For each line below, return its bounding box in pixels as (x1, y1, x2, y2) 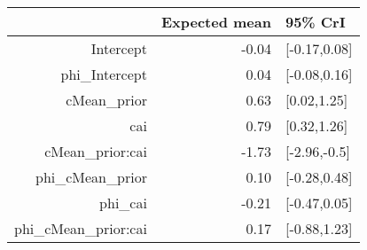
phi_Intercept (60, 64, 147, 84)
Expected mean (160, 12, 271, 32)
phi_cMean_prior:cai (14, 218, 147, 238)
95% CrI (285, 12, 346, 32)
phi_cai (99, 192, 147, 213)
